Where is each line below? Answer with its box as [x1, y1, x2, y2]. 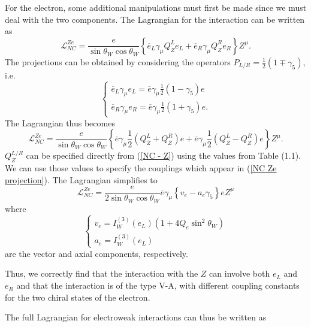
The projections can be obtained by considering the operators [5, 55, 231, 68]
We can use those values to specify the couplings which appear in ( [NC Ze [5, 161, 277, 174]
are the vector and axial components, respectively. [5, 247, 188, 259]
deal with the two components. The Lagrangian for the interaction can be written [5, 13, 305, 25]
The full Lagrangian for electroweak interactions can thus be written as [5, 311, 267, 323]
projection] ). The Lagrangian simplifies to [5, 173, 158, 186]
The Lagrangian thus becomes [5, 116, 115, 129]
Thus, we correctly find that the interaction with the [5, 267, 198, 280]
